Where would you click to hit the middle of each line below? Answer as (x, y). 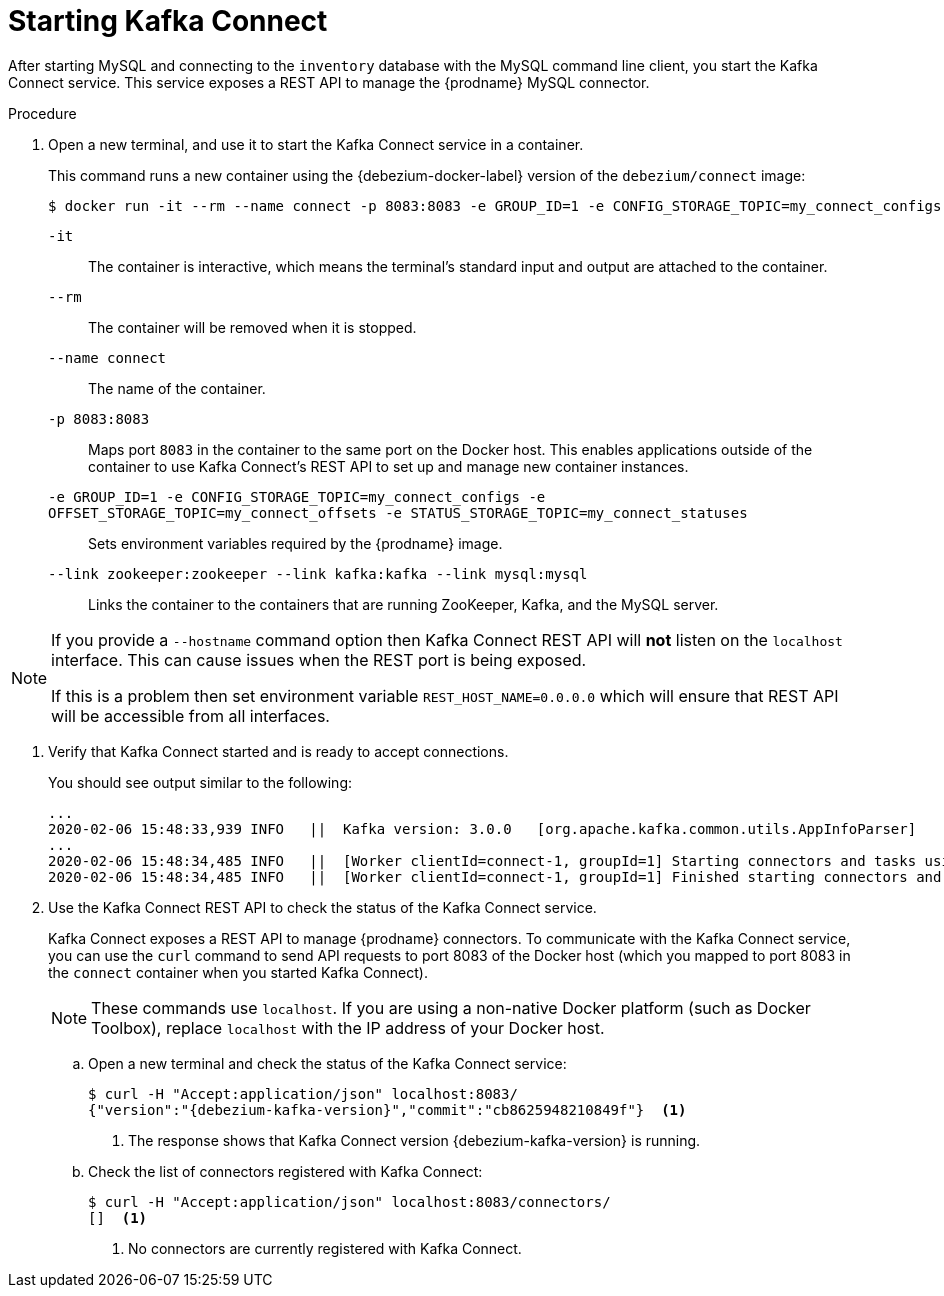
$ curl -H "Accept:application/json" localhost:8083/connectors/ (349, 1201)
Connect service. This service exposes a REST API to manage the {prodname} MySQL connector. (329, 82)
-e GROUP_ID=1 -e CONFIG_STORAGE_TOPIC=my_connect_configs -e (297, 496)
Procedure (42, 113)
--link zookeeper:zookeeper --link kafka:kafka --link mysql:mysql (318, 573)
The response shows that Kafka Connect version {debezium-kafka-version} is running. (414, 1140)
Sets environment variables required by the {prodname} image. (295, 543)
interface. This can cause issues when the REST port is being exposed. (319, 659)
